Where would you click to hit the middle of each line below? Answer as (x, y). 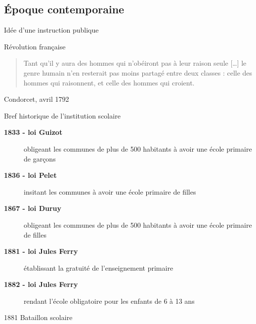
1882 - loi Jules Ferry (41, 284)
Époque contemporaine (64, 9)
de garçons (40, 158)
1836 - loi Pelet (30, 175)
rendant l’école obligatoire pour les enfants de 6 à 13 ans (109, 301)
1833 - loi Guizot (33, 132)
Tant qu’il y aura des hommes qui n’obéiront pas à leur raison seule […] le (135, 63)
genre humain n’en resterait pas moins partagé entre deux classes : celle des (138, 72)
